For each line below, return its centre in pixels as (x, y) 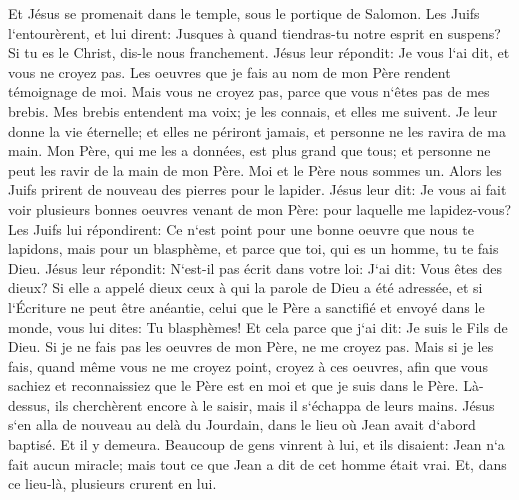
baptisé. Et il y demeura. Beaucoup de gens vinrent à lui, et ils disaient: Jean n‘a (256, 444)
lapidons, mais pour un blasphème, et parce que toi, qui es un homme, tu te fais (253, 248)
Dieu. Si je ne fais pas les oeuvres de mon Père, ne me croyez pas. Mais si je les (251, 346)
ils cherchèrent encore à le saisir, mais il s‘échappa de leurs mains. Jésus (274, 404)
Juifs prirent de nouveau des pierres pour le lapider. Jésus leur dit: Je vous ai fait (257, 189)
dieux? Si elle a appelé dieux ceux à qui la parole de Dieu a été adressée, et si (245, 287)
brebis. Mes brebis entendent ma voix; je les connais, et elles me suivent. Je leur (253, 110)
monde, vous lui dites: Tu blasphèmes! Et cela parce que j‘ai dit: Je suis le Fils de (258, 326)
